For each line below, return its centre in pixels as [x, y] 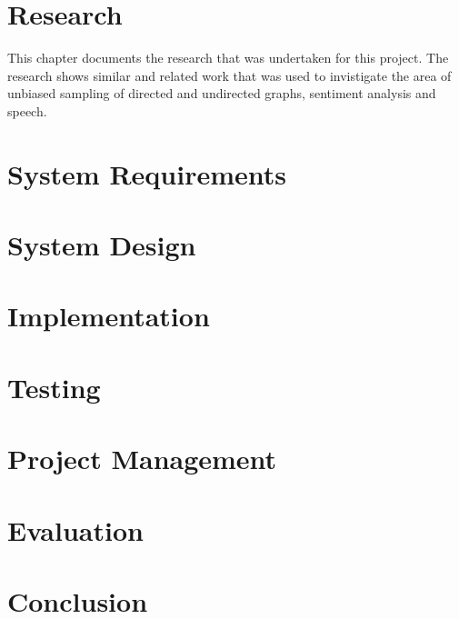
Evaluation [75, 529]
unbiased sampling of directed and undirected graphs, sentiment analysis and [222, 93]
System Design [102, 245]
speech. [27, 110]
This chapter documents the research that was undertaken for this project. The [228, 58]
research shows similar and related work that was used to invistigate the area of [229, 75]
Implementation [109, 316]
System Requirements [147, 173]
